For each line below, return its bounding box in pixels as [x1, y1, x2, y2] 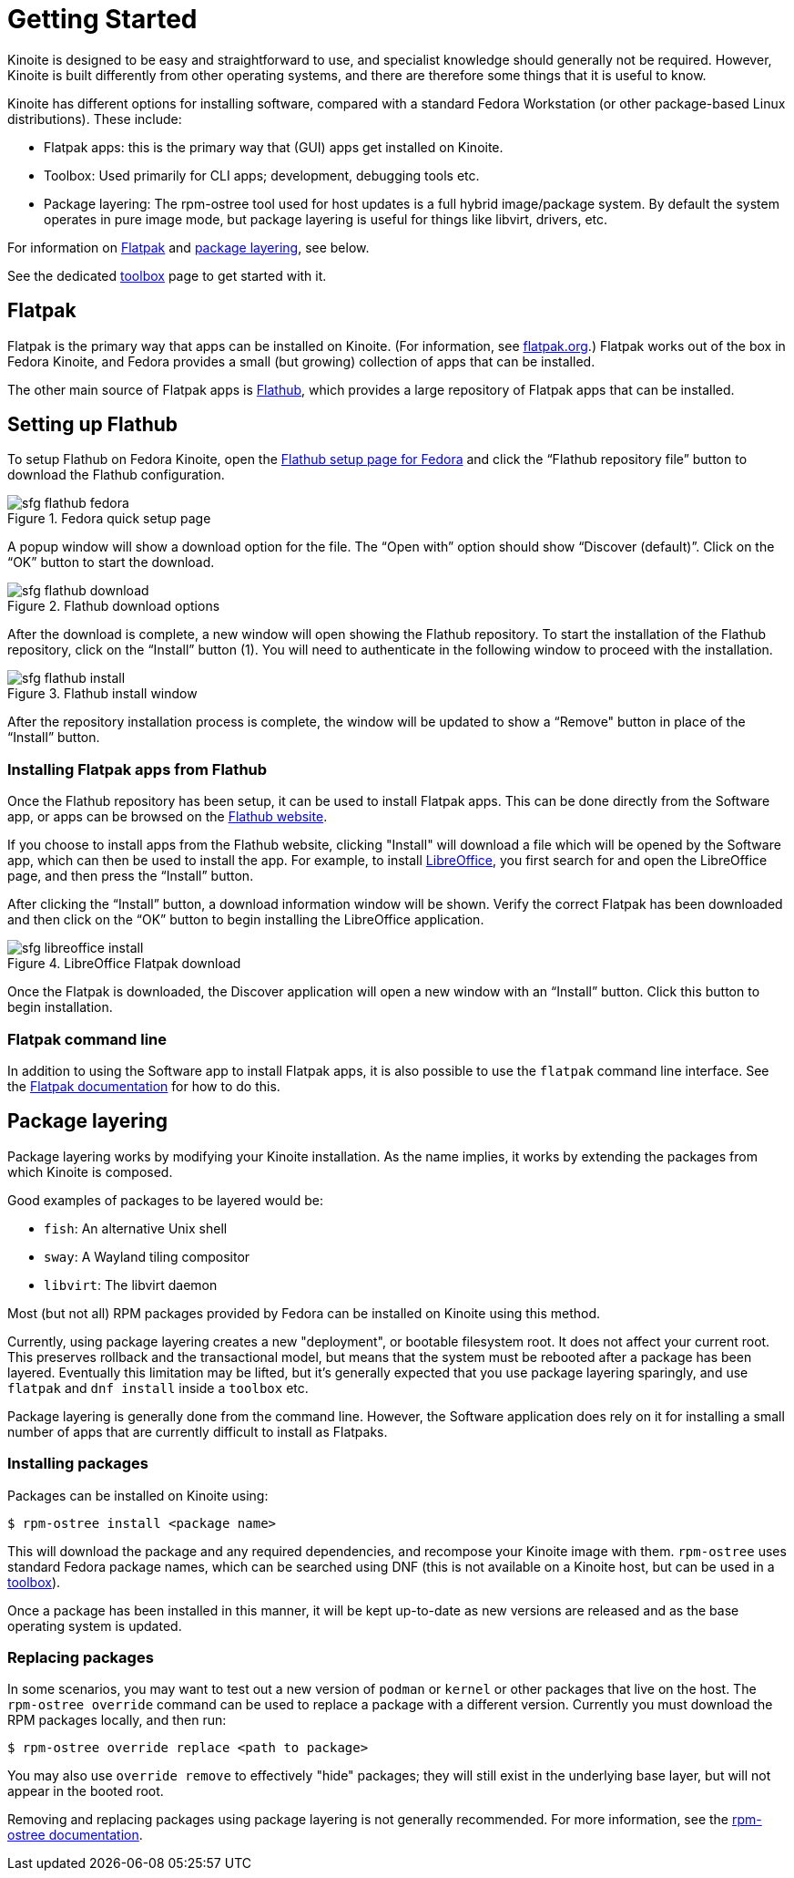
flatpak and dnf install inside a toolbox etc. [7, 1379, 309, 1396]
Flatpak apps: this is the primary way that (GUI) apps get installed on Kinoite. [44, 139, 504, 155]
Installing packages [7, 1454, 149, 1473]
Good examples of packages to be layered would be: [7, 1192, 324, 1208]
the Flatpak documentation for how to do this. [7, 1078, 280, 1094]
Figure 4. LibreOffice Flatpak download [7, 955, 241, 972]
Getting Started [7, 4, 198, 35]
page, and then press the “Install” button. [7, 868, 254, 884]
